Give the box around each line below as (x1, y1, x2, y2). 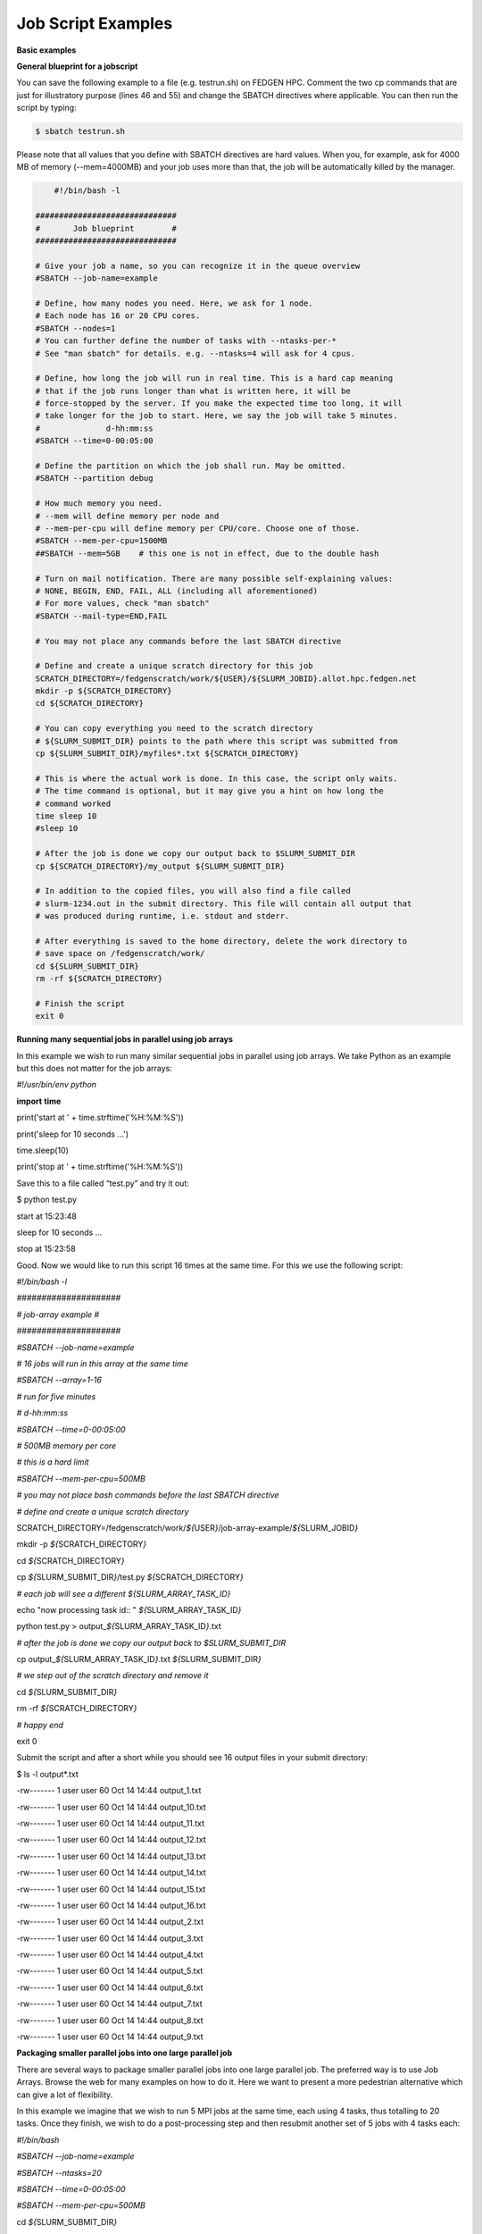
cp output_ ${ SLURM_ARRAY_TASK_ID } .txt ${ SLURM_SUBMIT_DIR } (16, 1654, 262, 1665)
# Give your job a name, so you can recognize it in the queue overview (35, 260, 361, 271)
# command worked (35, 798, 112, 809)
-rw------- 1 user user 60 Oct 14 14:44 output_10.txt (16, 1801, 206, 1812)
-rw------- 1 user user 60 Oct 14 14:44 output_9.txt (16, 2031, 204, 2042)
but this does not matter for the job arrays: (16, 1063, 173, 1073)
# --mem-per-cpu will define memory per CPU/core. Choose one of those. (35, 524, 361, 533)
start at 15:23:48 (16, 1211, 78, 1222)
